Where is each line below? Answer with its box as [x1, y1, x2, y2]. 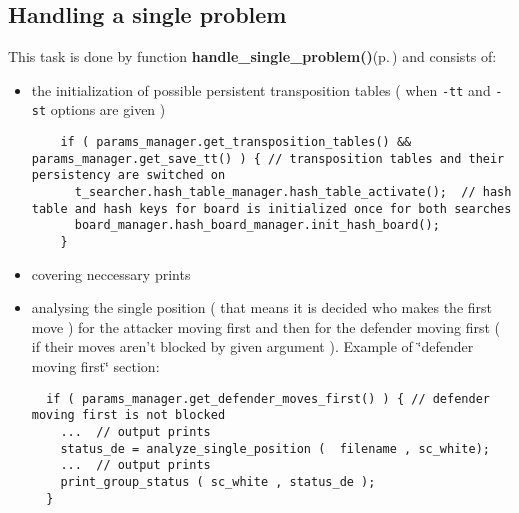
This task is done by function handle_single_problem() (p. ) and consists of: [8, 46, 497, 67]
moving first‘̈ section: [31, 356, 160, 377]
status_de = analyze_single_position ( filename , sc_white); [60, 441, 490, 456]
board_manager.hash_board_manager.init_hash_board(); [74, 218, 440, 233]
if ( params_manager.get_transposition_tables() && [60, 135, 412, 150]
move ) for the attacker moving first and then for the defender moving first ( [31, 316, 501, 337]
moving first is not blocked [31, 408, 226, 423]
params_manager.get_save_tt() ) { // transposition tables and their [31, 151, 505, 166]
